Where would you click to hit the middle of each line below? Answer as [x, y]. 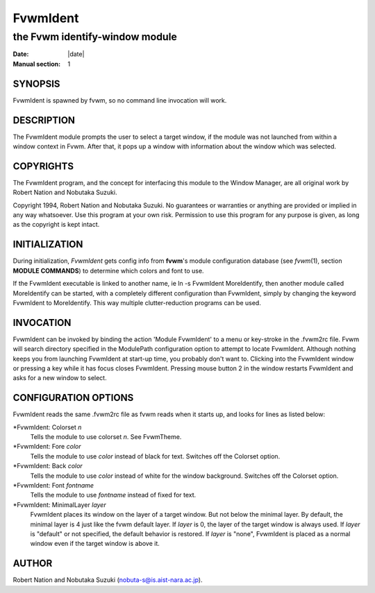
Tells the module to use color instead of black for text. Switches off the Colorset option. [155, 456]
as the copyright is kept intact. [56, 225]
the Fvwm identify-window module [95, 37]
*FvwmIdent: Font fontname [53, 485]
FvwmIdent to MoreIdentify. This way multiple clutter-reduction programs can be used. [137, 302]
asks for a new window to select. [60, 378]
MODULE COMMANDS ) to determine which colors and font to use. [108, 270]
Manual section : [37, 64]
